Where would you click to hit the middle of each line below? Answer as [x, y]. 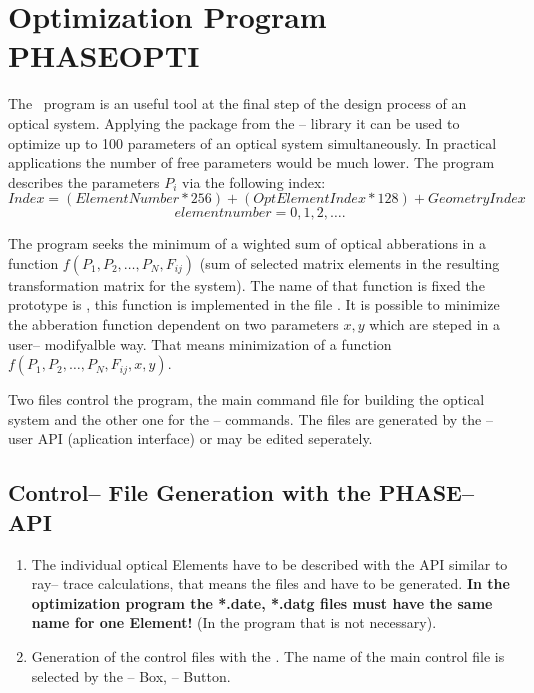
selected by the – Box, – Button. [131, 675]
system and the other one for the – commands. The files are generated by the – [250, 418]
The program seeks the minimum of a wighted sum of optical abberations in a [247, 243]
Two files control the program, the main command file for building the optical [246, 399]
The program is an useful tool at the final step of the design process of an [237, 103]
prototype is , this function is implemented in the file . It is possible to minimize [254, 304]
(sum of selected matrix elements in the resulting [349, 262]
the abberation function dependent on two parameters [173, 324]
